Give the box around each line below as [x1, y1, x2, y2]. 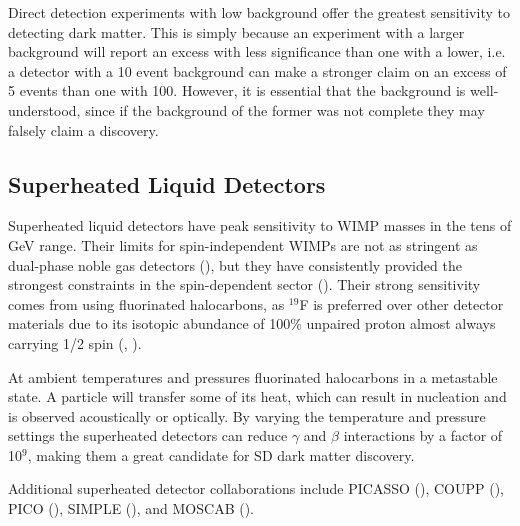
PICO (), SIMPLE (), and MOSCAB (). [8, 498, 255, 519]
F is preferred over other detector [299, 293, 504, 314]
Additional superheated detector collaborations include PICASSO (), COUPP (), [8, 478, 504, 499]
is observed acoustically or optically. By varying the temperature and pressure [8, 405, 486, 426]
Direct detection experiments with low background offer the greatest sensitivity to [8, 2, 510, 22]
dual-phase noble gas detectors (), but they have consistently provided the [8, 254, 462, 275]
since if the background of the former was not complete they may [85, 99, 485, 120]
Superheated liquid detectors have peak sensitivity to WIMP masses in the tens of [8, 215, 512, 236]
